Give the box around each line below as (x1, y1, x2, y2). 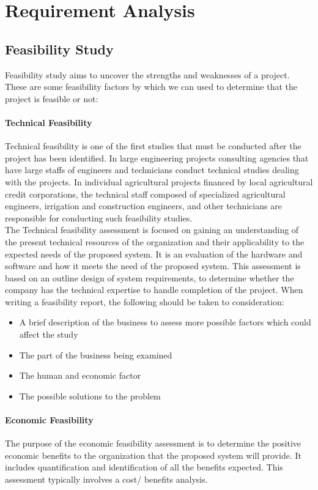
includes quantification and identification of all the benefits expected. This (5, 461, 283, 473)
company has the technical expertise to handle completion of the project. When (5, 283, 303, 296)
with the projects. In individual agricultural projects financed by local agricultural (5, 175, 313, 188)
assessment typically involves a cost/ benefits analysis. (5, 473, 208, 486)
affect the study (19, 328, 78, 341)
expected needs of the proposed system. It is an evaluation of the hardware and (5, 247, 303, 260)
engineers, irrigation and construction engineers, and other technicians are (5, 199, 282, 212)
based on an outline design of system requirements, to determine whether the (5, 271, 294, 284)
